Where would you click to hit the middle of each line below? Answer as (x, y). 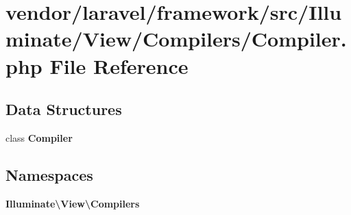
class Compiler (39, 137)
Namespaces (49, 174)
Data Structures (64, 109)
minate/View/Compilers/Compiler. (176, 39)
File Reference (119, 65)
